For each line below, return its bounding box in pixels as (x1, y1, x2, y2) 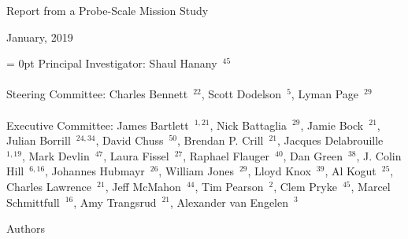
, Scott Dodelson (201, 86, 282, 102)
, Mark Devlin (21, 147, 90, 164)
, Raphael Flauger (183, 147, 269, 164)
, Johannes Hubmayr (45, 163, 145, 179)
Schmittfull (6, 193, 60, 210)
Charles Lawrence (6, 178, 92, 194)
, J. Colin (356, 147, 402, 164)
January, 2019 (6, 28, 73, 45)
